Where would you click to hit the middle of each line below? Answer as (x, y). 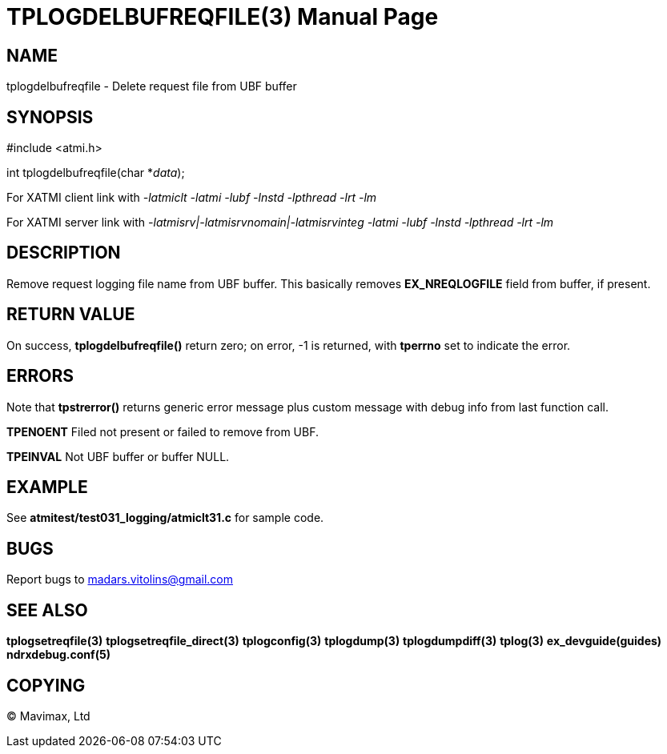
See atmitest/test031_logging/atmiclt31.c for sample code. (165, 518)
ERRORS (40, 376)
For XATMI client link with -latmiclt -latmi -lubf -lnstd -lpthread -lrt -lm (192, 198)
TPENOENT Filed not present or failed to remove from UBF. (163, 431)
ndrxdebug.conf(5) (58, 655)
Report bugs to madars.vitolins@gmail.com (120, 580)
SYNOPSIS (50, 117)
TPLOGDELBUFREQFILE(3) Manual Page (223, 17)
